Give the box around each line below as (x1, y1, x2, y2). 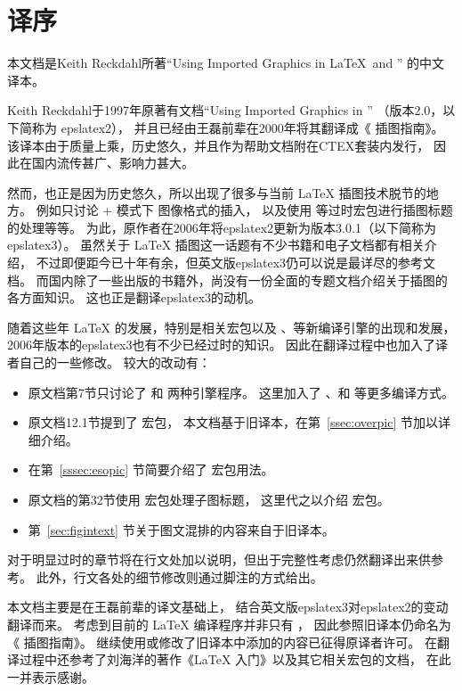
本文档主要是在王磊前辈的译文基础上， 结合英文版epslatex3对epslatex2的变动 (7, 597, 449, 616)
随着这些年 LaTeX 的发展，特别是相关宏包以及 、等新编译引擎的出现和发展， (7, 317, 456, 336)
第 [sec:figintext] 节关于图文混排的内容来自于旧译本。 (28, 520, 335, 539)
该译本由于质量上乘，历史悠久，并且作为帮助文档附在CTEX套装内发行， (7, 136, 430, 154)
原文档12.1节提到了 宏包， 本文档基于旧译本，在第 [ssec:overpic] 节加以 (28, 413, 439, 432)
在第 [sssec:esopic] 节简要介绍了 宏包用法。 (28, 460, 274, 479)
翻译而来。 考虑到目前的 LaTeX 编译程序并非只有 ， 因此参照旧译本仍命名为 (7, 614, 451, 633)
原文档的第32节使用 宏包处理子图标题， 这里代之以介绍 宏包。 (28, 490, 390, 508)
